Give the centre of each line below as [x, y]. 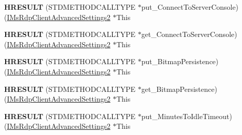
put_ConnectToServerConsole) [190, 7]
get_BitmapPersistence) [179, 89]
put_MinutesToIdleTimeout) [187, 116]
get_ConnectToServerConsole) [189, 34]
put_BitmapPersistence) [180, 61]
